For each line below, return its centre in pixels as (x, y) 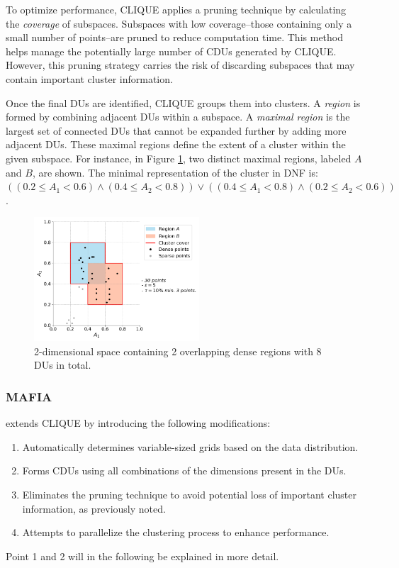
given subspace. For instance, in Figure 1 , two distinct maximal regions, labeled (179, 158)
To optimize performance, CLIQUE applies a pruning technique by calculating (176, 9)
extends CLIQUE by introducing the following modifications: (138, 423)
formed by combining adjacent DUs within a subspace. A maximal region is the (178, 117)
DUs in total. (63, 365)
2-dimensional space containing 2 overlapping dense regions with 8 (178, 351)
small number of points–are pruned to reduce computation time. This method (175, 37)
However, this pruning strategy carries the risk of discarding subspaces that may (180, 65)
